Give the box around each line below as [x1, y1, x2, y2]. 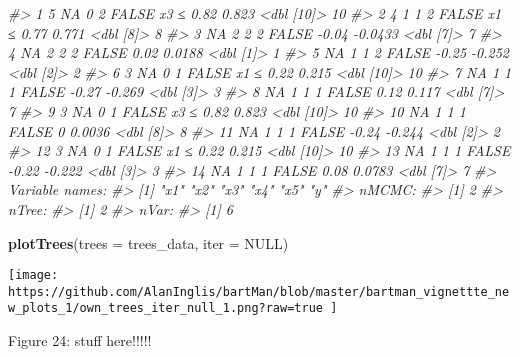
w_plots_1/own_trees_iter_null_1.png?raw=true [8, 301, 323, 316]
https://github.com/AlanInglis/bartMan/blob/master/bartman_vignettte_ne [8, 284, 510, 299]
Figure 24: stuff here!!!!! [8, 330, 152, 351]
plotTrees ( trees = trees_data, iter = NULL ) [8, 232, 289, 253]
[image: [8, 268, 59, 283]
